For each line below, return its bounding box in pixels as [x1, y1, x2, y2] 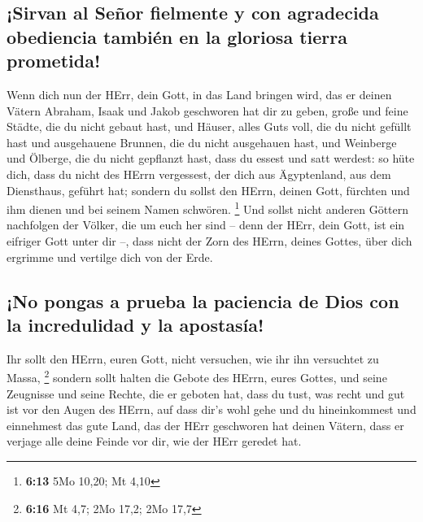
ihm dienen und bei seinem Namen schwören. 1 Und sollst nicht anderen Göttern [7, 198, 409, 217]
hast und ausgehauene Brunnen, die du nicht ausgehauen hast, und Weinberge [7, 133, 397, 150]
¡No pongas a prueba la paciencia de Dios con [7, 288, 399, 313]
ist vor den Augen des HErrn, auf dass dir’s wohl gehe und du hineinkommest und [7, 401, 416, 418]
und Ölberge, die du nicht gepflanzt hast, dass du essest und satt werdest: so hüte [7, 150, 415, 167]
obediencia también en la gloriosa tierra [7, 24, 347, 49]
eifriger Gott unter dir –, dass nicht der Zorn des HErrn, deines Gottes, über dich [7, 232, 412, 249]
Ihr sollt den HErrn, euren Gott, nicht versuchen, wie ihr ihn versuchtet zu [7, 350, 379, 367]
